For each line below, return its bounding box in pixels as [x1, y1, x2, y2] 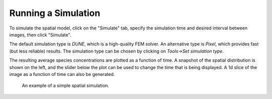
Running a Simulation [9, 7, 101, 18]
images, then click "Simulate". [9, 31, 72, 37]
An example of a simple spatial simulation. [22, 82, 109, 88]
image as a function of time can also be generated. [9, 71, 115, 77]
